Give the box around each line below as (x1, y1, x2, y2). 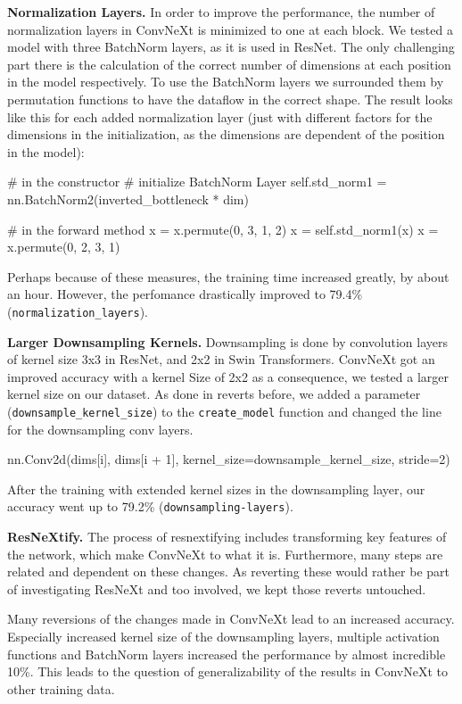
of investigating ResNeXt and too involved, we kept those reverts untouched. (7, 579, 426, 598)
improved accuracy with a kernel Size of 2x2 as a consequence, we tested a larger (7, 367, 450, 385)
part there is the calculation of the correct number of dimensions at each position (7, 54, 451, 73)
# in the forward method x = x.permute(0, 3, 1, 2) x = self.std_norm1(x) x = (7, 219, 439, 238)
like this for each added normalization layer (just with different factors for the (7, 107, 433, 126)
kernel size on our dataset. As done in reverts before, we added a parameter (7, 385, 421, 403)
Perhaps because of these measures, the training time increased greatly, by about (7, 267, 450, 286)
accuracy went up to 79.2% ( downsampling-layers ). (7, 497, 293, 516)
